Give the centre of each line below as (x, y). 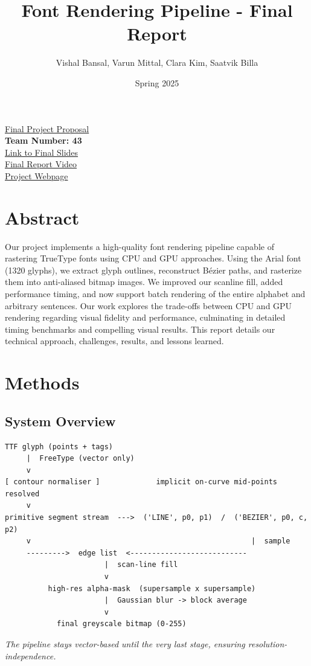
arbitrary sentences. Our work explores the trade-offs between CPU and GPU (149, 305)
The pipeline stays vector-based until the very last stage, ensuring (125, 644)
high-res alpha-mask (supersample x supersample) (152, 588)
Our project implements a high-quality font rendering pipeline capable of (139, 246)
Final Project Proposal (47, 128)
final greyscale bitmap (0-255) (121, 624)
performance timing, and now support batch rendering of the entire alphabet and (155, 293)
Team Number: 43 (43, 140)
